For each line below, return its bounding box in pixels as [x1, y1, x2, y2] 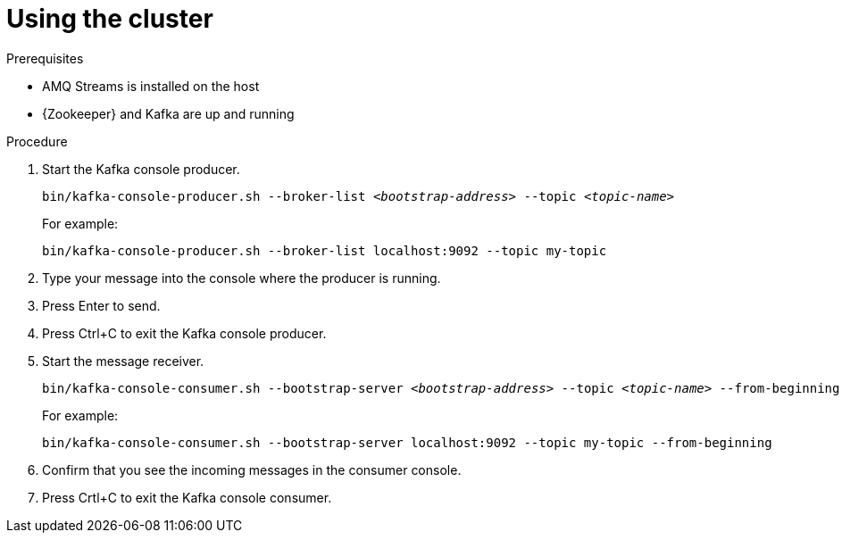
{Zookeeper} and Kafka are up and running [42, 105, 295, 121]
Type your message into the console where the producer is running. [42, 270, 441, 286]
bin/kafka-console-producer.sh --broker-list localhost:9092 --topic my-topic [42, 243, 607, 258]
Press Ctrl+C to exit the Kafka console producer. [42, 325, 327, 341]
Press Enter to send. [42, 297, 161, 313]
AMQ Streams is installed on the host [42, 78, 260, 94]
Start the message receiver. [42, 353, 204, 369]
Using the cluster [6, 4, 213, 34]
